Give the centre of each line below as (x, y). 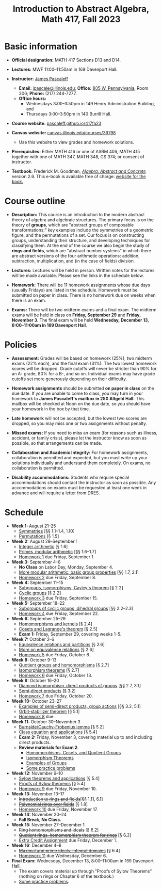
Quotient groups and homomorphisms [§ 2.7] (64, 665)
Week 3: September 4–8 (36, 562)
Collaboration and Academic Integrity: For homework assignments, (80, 453)
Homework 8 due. (37, 716)
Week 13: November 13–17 (38, 793)
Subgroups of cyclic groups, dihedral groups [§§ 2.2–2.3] (76, 608)
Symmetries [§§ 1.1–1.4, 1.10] (47, 531)
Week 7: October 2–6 (33, 639)
